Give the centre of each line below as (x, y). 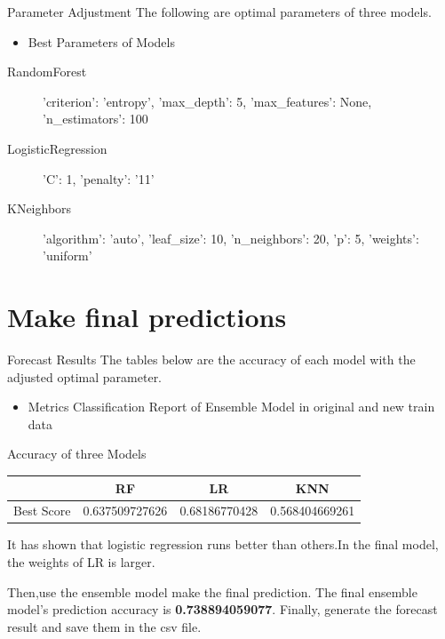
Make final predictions (147, 317)
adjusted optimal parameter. (85, 376)
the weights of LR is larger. (81, 562)
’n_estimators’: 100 (95, 119)
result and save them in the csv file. (104, 626)
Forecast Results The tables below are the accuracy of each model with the (211, 359)
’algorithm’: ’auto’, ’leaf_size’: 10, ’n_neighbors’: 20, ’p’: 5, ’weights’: (231, 238)
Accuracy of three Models (77, 454)
